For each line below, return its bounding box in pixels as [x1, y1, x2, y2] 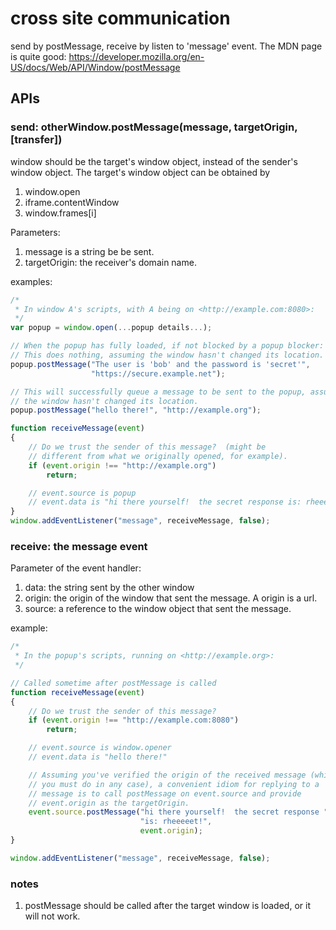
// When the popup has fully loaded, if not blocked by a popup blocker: [10, 341, 325, 351]
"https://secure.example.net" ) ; [90, 368, 226, 379]
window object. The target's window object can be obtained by [10, 166, 271, 178]
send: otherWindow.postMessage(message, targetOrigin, [10, 120, 298, 134]
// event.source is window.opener [28, 743, 172, 753]
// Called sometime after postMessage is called [10, 678, 217, 688]
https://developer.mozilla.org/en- [68, 50, 205, 62]
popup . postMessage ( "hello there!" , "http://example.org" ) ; [10, 405, 262, 416]
